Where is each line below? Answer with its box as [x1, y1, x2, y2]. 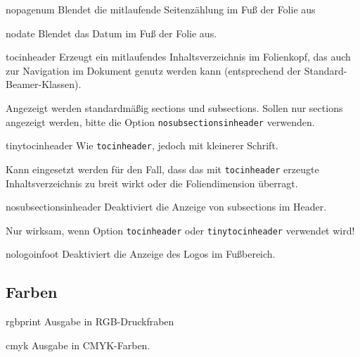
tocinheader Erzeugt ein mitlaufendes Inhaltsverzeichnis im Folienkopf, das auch [6, 49, 351, 64]
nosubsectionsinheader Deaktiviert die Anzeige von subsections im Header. [6, 199, 327, 214]
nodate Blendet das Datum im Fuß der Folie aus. [6, 25, 217, 40]
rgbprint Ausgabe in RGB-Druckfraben [6, 314, 174, 329]
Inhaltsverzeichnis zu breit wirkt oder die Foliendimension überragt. [6, 175, 298, 190]
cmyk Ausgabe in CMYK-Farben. [6, 337, 150, 352]
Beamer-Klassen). [6, 77, 82, 92]
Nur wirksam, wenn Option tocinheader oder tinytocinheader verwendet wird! [6, 223, 355, 237]
